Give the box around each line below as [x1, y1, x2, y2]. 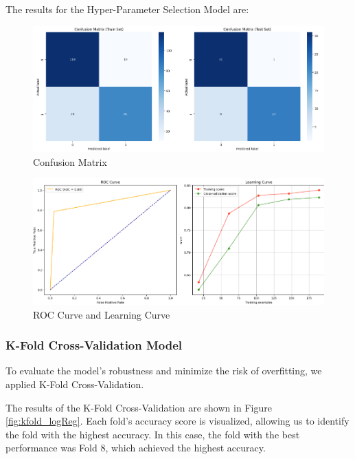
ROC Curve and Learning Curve [33, 307, 170, 321]
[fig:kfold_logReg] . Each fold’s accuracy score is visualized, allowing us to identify [5, 414, 350, 428]
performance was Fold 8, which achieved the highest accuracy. [5, 440, 266, 455]
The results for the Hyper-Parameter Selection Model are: [5, 2, 249, 16]
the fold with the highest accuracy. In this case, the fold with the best [5, 427, 300, 441]
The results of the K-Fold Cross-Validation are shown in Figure [5, 400, 272, 414]
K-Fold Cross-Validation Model [5, 337, 183, 354]
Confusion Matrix [33, 154, 107, 169]
